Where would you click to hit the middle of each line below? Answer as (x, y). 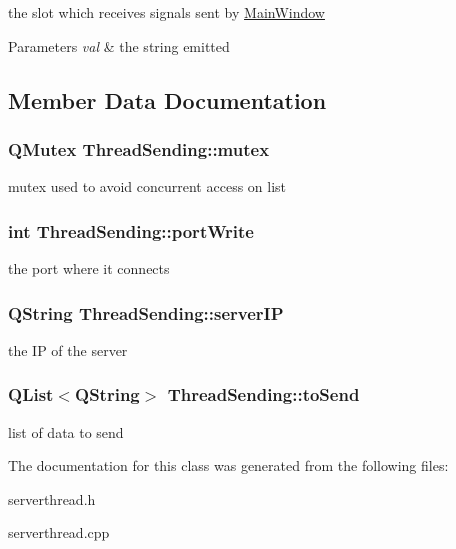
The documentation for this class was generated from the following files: (228, 465)
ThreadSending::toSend (263, 394)
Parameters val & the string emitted (119, 45)
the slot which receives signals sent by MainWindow (166, 12)
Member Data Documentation (167, 99)
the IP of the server (68, 349)
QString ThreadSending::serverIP (146, 312)
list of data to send (66, 431)
